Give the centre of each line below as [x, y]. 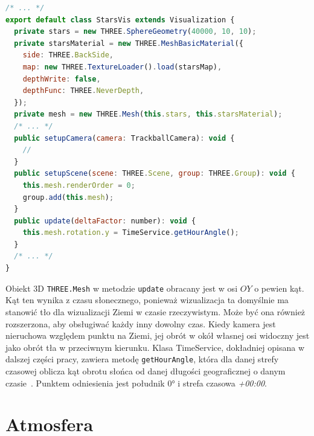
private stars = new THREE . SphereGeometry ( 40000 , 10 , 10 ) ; [135, 32]
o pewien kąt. [279, 288]
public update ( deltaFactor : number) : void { [105, 221]
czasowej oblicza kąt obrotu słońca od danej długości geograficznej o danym [146, 370]
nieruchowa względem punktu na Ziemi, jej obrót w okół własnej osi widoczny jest [158, 335]
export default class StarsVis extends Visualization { [120, 20]
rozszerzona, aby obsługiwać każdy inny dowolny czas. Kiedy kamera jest [141, 323]
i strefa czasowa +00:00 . [223, 383]
